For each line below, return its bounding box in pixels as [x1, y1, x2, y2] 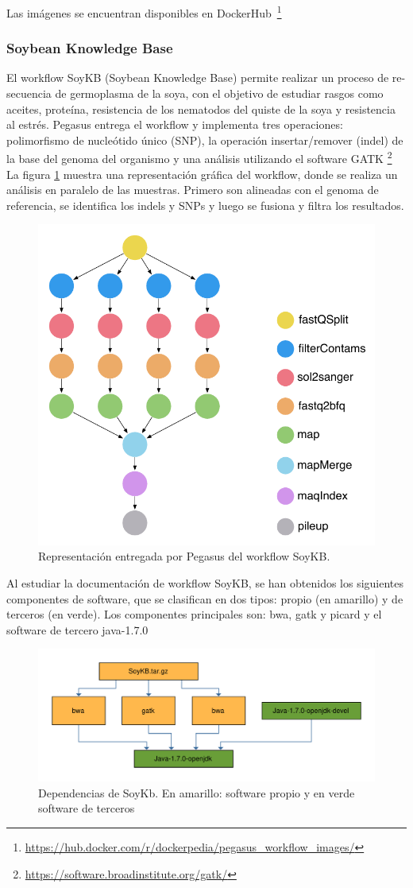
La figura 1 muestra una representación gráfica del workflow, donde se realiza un [6, 165, 398, 182]
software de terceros [38, 800, 135, 816]
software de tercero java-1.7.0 [6, 621, 149, 638]
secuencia [6, 85, 52, 102]
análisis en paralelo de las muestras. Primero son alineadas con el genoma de [6, 181, 379, 198]
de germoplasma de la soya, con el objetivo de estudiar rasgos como [55, 85, 384, 102]
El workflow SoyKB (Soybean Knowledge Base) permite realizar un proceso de [6, 69, 389, 86]
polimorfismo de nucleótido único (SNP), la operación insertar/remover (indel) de [6, 131, 403, 148]
